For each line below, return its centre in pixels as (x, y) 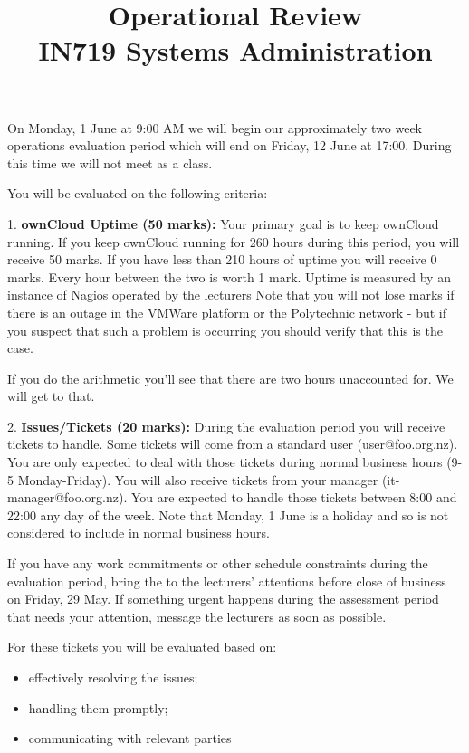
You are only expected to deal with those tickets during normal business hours (225, 462)
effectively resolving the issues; (113, 677)
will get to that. (51, 396)
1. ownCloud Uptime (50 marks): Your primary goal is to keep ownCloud (223, 223)
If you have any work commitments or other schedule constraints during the (218, 563)
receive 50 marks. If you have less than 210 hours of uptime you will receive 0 (222, 259)
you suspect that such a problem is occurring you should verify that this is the (225, 330)
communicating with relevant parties (130, 738)
